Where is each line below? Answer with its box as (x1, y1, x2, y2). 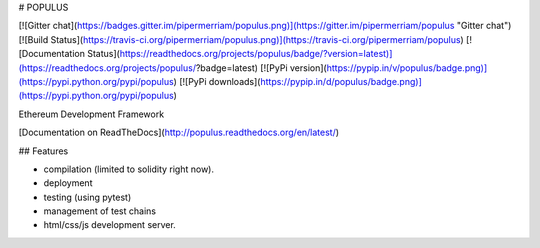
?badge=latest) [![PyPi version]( (195, 61, 327, 74)
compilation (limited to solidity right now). (43, 163, 215, 175)
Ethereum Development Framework (18, 108, 165, 120)
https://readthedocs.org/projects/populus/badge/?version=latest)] (119, 48, 393, 60)
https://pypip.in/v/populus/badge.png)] (326, 61, 488, 74)
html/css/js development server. (43, 219, 177, 231)
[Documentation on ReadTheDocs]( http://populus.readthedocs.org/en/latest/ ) (18, 126, 340, 139)
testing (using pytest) (43, 191, 132, 203)
